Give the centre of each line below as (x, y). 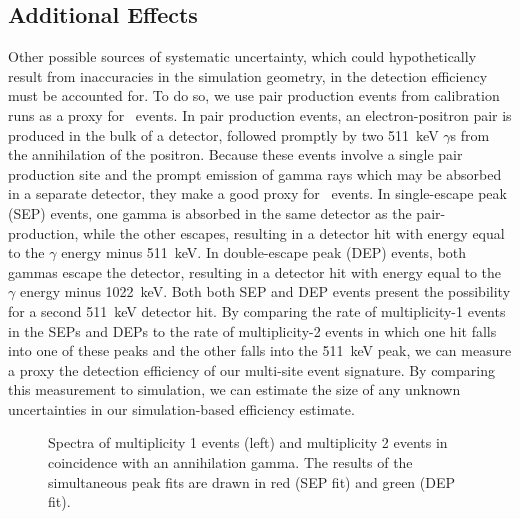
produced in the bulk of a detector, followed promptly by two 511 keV (223, 134)
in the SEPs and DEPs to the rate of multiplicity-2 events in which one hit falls (252, 330)
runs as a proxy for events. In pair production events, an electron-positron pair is (260, 114)
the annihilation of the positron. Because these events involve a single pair (235, 154)
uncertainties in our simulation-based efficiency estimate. (181, 408)
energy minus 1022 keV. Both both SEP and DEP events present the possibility (265, 291)
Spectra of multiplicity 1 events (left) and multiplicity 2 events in (248, 442)
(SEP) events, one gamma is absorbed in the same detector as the (210, 212)
